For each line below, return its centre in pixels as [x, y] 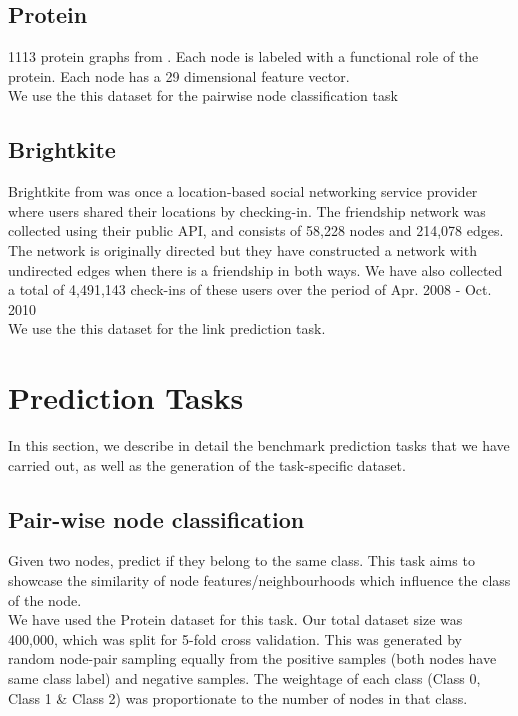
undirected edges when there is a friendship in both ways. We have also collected [255, 269]
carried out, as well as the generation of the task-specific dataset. [207, 464]
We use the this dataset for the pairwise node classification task [203, 95]
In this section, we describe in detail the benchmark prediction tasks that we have [259, 445]
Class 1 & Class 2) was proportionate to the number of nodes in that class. [238, 697]
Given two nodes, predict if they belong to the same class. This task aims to [241, 560]
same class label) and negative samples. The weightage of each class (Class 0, [244, 678]
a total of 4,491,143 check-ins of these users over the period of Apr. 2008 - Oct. [250, 289]
